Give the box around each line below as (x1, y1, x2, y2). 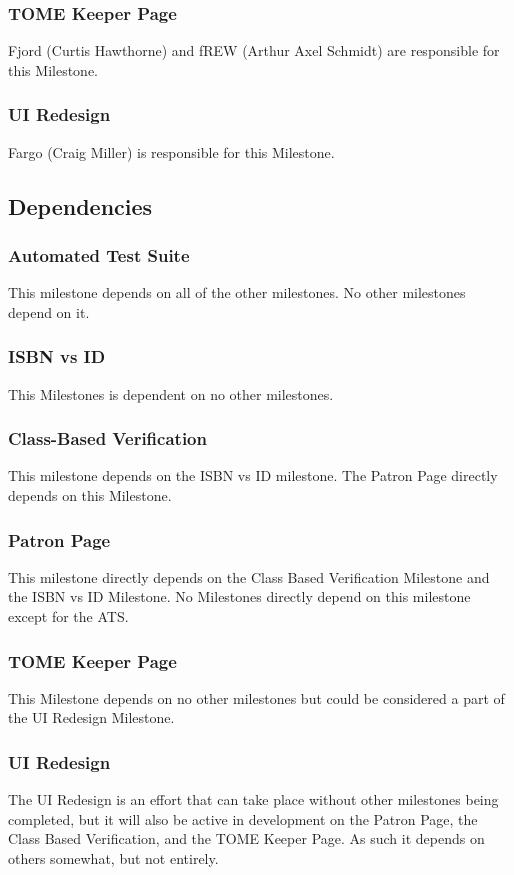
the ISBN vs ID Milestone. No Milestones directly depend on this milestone (8, 586, 471, 607)
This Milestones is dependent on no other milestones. (8, 383, 334, 404)
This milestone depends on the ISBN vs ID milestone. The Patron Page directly (8, 465, 498, 486)
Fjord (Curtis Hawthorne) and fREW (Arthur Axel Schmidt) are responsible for (8, 40, 500, 61)
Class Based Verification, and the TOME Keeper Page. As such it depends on (8, 828, 485, 849)
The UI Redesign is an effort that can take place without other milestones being (8, 789, 499, 810)
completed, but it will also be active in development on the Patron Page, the (8, 808, 478, 829)
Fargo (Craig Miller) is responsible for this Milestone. (8, 141, 335, 162)
